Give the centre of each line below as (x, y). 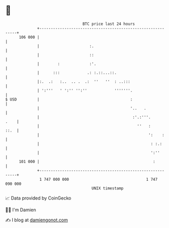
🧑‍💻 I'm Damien (21, 210)
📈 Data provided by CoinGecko (38, 198)
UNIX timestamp (108, 188)
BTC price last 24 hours (109, 24)
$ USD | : (69, 99)
